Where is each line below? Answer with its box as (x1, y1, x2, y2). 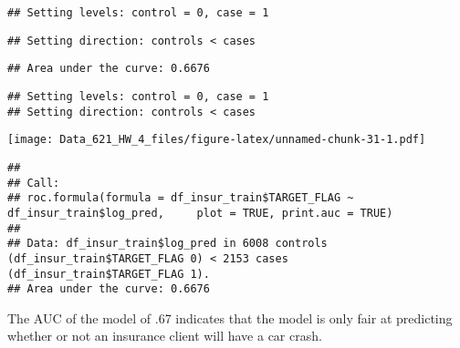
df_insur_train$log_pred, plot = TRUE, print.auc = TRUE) (7, 206, 393, 220)
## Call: (7, 176, 60, 189)
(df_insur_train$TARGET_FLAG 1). (7, 267, 210, 281)
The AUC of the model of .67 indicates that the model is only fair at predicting (7, 308, 453, 327)
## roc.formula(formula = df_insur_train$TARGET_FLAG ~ (7, 191, 354, 205)
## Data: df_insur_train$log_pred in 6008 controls (7, 237, 328, 251)
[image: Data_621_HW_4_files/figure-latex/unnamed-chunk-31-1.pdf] (7, 133, 426, 147)
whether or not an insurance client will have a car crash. (7, 326, 322, 345)
